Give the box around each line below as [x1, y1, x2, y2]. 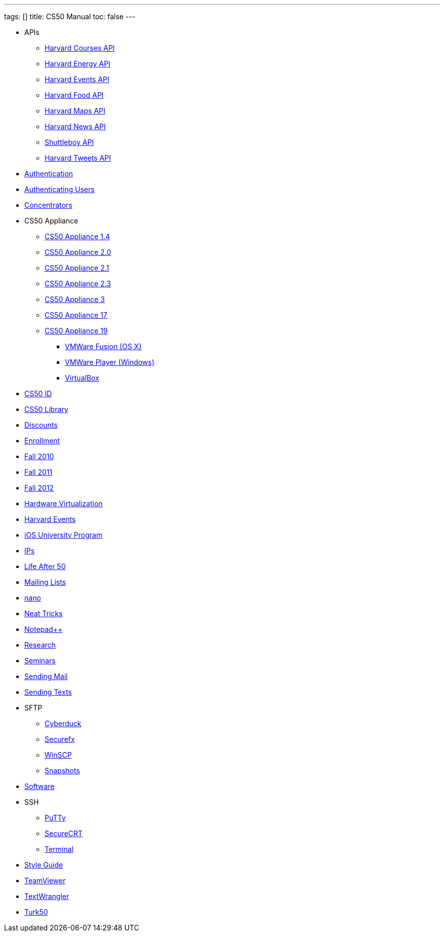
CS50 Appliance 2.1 [45, 264, 109, 272]
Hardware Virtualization [24, 499, 103, 508]
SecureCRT [45, 829, 83, 838]
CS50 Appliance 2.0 [45, 248, 112, 256]
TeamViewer [24, 876, 66, 885]
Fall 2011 [24, 468, 53, 476]
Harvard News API [45, 122, 106, 131]
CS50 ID [24, 389, 52, 398]
